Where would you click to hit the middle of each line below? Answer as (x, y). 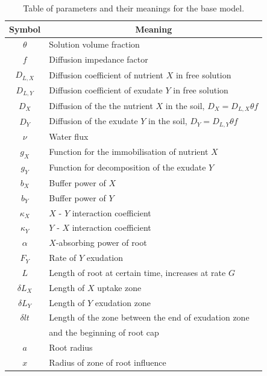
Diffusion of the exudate (93, 121)
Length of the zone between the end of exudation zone (149, 317)
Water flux (69, 136)
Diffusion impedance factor (99, 59)
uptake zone (119, 287)
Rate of (63, 258)
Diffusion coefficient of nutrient (106, 74)
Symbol (25, 29)
